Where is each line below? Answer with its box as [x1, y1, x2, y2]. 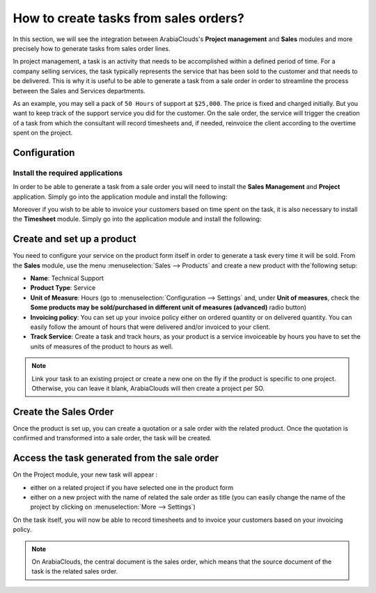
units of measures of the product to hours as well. [30, 342, 173, 351]
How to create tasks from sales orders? [13, 10, 245, 26]
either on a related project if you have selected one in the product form [30, 483, 233, 491]
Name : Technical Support [30, 274, 104, 282]
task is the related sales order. [31, 567, 118, 576]
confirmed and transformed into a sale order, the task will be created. [13, 434, 212, 442]
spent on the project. [13, 129, 73, 137]
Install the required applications [13, 168, 123, 178]
